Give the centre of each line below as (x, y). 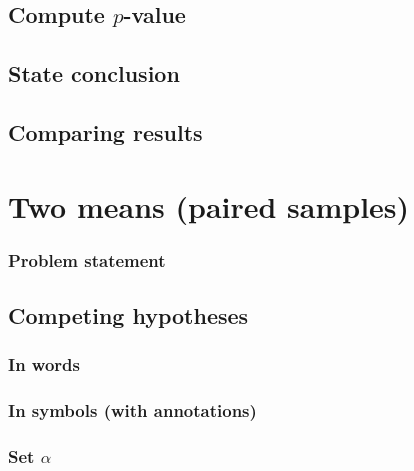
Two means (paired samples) (209, 205)
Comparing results (105, 131)
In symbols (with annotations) (132, 410)
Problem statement (87, 259)
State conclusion (94, 73)
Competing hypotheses (128, 314)
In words (44, 364)
